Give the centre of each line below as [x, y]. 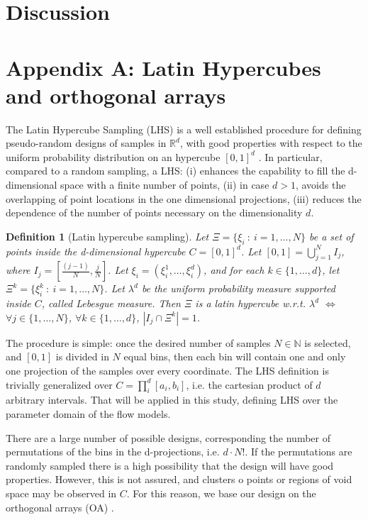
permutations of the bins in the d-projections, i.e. [113, 452]
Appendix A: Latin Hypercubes [163, 67]
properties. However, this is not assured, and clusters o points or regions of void [179, 479]
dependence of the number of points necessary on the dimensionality [154, 212]
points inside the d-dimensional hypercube [96, 251]
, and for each [234, 270]
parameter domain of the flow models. [88, 414]
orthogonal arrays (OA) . [60, 507]
